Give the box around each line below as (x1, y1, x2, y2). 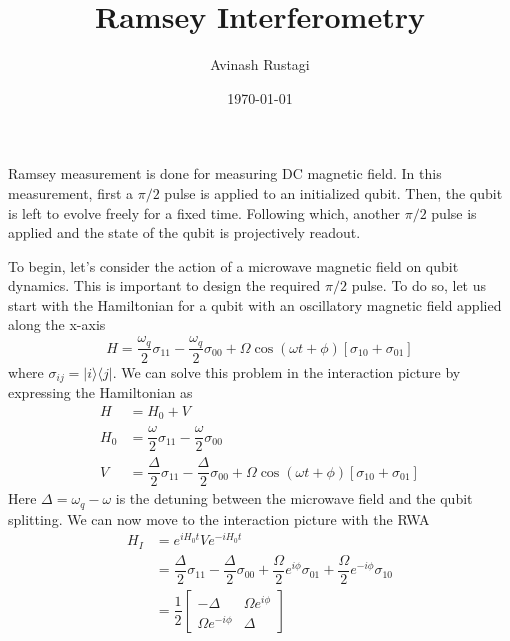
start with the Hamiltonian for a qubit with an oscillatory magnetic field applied (8, 294, 502, 315)
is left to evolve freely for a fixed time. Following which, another (8, 202, 400, 223)
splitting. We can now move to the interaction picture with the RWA (8, 508, 430, 529)
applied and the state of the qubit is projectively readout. (8, 222, 361, 243)
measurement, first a (8, 182, 134, 203)
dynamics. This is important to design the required (8, 275, 321, 296)
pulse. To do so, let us (351, 275, 487, 296)
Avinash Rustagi (210, 54, 310, 75)
